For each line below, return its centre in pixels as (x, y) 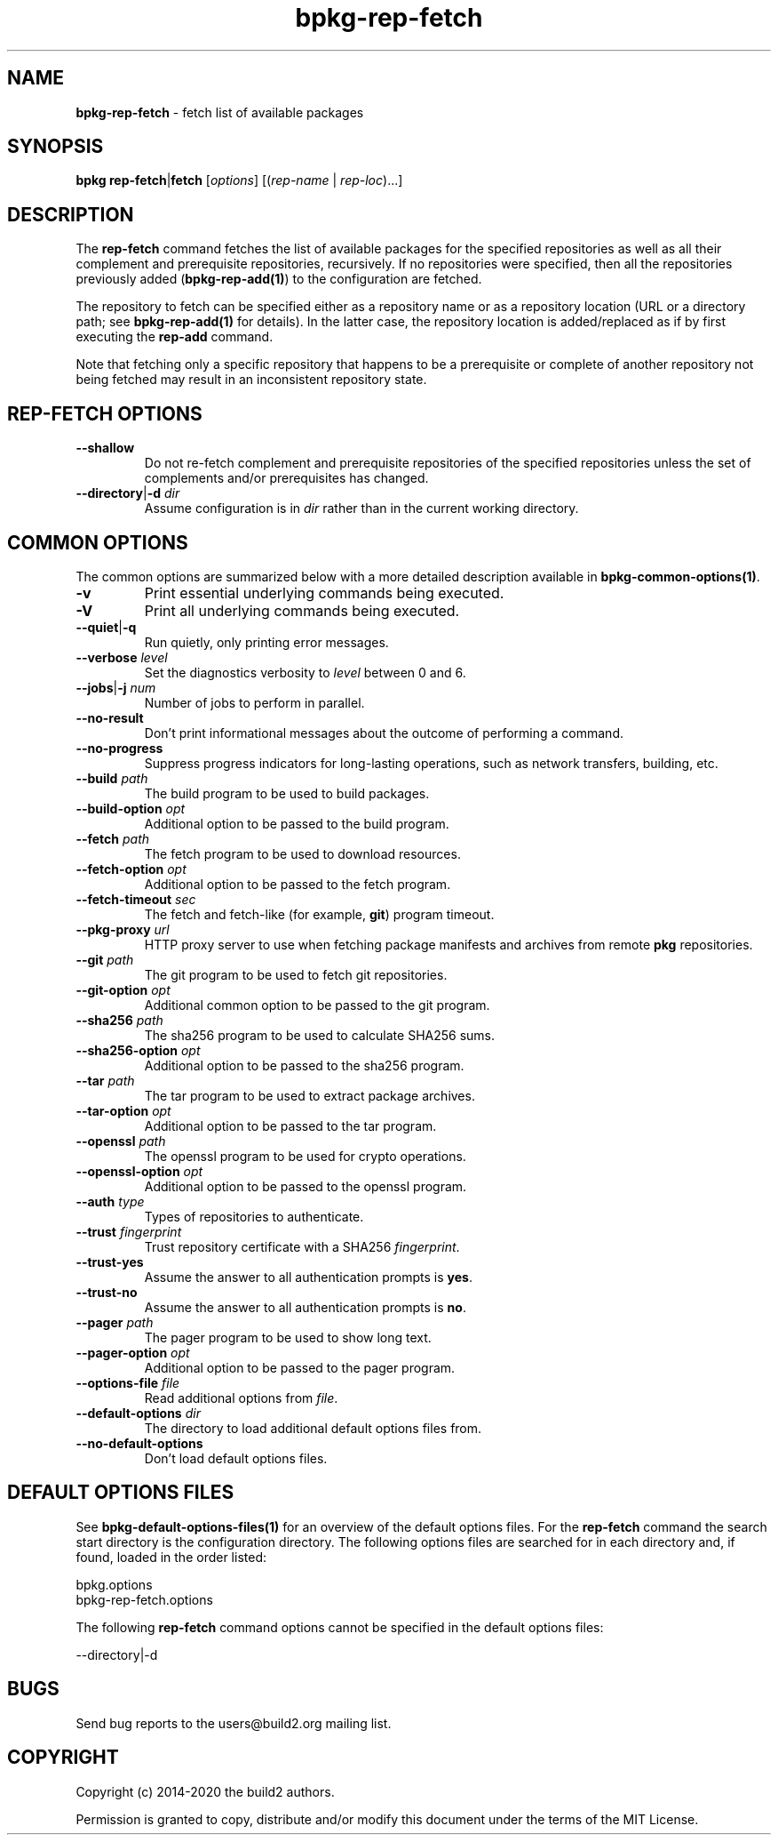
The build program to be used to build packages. (287, 793)
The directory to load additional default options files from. (313, 1428)
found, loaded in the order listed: (171, 1557)
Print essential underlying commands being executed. (324, 593)
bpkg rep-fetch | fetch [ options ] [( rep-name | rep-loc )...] (239, 180)
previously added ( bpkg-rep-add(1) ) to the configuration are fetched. (279, 279)
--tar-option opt (123, 1110)
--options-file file (128, 1382)
